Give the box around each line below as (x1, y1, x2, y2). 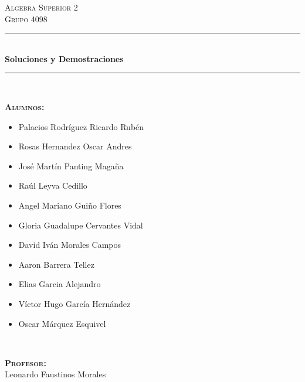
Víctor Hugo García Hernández (18, 297, 131, 309)
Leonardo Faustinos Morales (5, 368, 106, 380)
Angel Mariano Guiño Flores (18, 199, 121, 211)
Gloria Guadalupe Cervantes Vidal (18, 219, 143, 231)
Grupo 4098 (5, 12, 48, 25)
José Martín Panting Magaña (18, 159, 124, 172)
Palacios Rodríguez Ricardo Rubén (18, 120, 144, 132)
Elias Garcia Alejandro (18, 278, 101, 290)
